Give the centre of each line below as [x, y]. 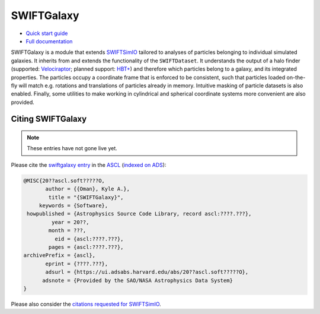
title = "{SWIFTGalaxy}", [86, 197]
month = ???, [67, 231]
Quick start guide [47, 33]
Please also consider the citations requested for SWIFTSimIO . [86, 304]
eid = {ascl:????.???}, [89, 239]
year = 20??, [70, 222]
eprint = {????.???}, [77, 264]
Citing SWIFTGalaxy [49, 119]
